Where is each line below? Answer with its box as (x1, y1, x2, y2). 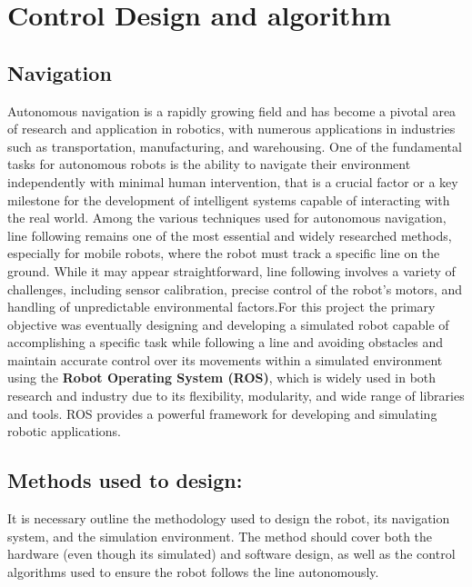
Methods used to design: (7, 466, 243, 494)
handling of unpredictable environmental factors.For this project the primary (7, 297, 436, 316)
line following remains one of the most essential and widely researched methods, (7, 225, 452, 244)
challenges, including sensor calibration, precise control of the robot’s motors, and (7, 279, 463, 298)
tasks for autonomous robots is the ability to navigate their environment (7, 154, 411, 174)
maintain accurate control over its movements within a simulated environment (7, 350, 443, 369)
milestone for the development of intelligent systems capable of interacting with (7, 190, 450, 209)
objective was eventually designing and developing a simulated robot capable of (7, 314, 449, 333)
